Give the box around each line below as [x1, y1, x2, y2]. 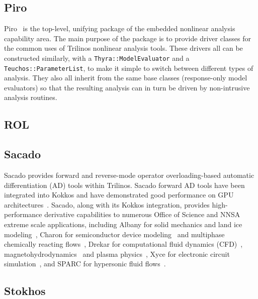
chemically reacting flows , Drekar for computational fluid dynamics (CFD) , [4, 239, 243, 249]
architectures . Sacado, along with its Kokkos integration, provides [4, 199, 210, 210]
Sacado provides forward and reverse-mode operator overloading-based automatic [4, 170, 254, 180]
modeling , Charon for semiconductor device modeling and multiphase [4, 229, 225, 239]
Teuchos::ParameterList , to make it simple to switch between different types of [4, 62, 253, 73]
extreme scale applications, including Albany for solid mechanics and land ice [4, 219, 242, 230]
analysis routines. [4, 92, 57, 103]
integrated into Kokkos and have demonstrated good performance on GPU [4, 189, 234, 200]
